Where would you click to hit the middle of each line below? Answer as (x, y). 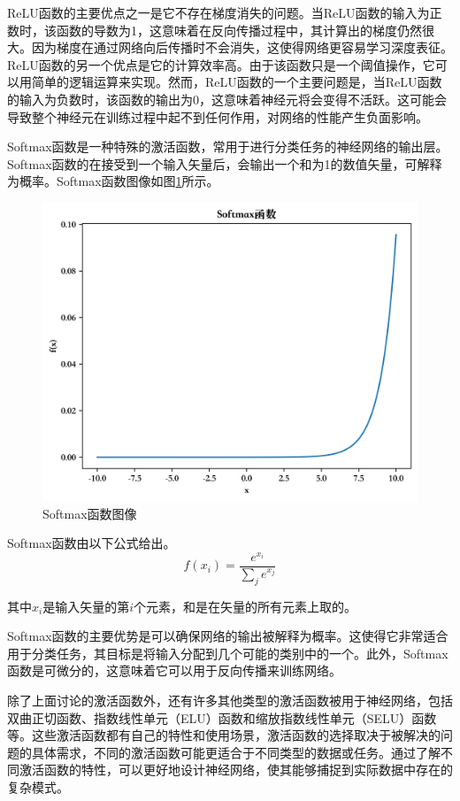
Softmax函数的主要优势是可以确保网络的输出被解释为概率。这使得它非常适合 (228, 636)
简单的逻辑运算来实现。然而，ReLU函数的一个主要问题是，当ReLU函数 (237, 82)
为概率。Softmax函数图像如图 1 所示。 (113, 181)
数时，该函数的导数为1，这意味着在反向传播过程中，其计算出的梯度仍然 (215, 30)
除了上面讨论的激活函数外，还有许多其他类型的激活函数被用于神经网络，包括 (230, 701)
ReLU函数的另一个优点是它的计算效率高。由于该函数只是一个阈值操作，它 (221, 64)
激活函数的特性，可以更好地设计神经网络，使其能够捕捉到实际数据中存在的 (236, 770)
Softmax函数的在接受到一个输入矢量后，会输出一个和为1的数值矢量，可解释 (225, 163)
